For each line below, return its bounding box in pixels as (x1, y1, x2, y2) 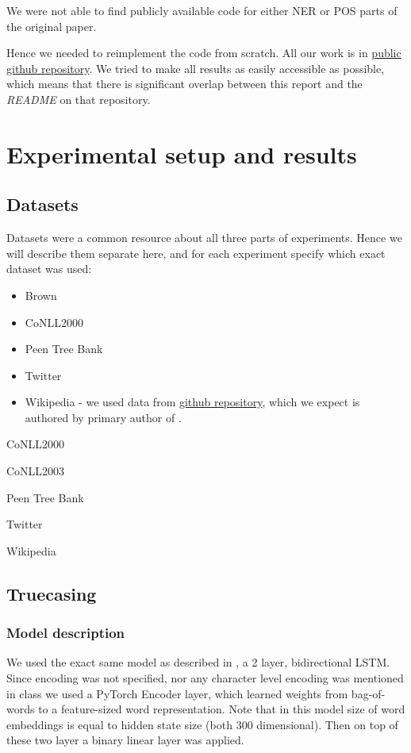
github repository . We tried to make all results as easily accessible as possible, (6, 60, 385, 76)
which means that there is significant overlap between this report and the (6, 75, 363, 92)
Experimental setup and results (6, 137, 357, 170)
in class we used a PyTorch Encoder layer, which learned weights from (6, 685, 348, 701)
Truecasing (6, 581, 97, 605)
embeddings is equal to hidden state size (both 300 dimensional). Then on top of (6, 716, 398, 732)
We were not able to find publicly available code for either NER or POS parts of (6, 2, 398, 18)
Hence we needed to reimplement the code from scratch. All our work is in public (6, 44, 401, 61)
